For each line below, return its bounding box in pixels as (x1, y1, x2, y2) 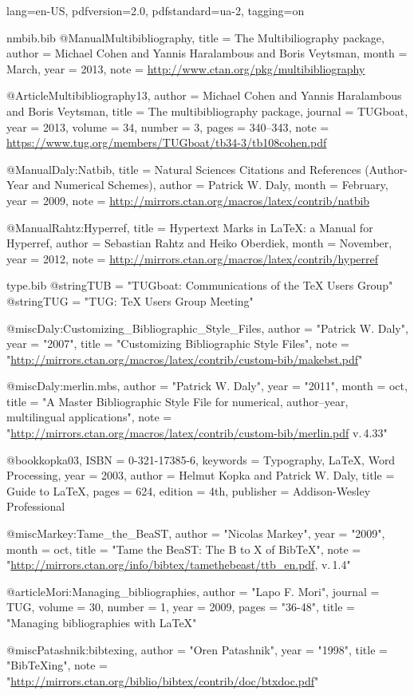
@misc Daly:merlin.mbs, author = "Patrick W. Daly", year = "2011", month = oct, (6, 377, 408, 394)
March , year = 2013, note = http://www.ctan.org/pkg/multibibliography (6, 60, 365, 77)
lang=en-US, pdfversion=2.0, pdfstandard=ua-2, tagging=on (6, 2, 305, 18)
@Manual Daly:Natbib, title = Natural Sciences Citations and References (6, 160, 361, 177)
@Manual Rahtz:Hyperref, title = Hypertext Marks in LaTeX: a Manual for (6, 219, 373, 235)
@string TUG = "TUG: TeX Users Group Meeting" (6, 292, 254, 309)
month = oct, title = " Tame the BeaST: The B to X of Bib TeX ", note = (6, 540, 361, 557)
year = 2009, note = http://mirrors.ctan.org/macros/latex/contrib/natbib (6, 192, 370, 208)
